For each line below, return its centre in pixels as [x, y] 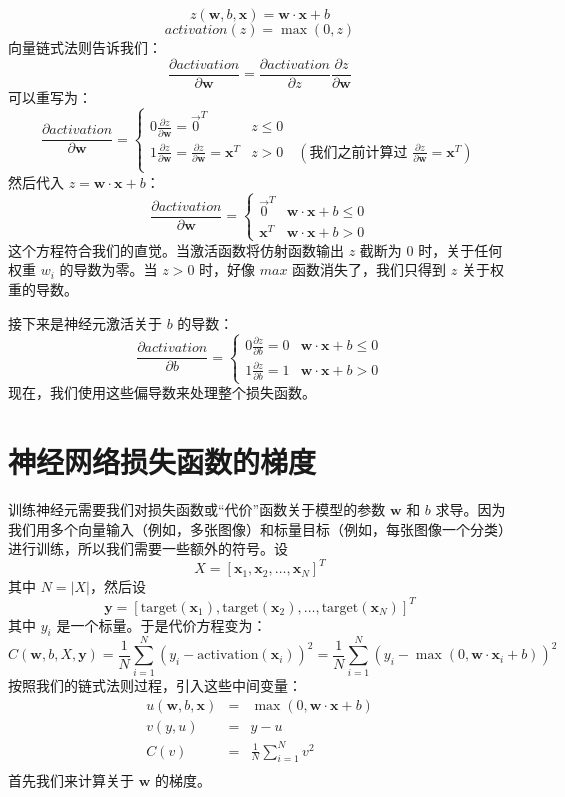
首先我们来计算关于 [71, 780]
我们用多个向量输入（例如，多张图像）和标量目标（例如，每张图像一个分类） [260, 528]
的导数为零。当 [108, 269]
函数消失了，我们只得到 [369, 269]
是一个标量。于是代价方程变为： [161, 624]
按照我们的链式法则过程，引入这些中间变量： [155, 685]
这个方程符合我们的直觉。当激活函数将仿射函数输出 [176, 249]
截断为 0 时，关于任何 [431, 249]
